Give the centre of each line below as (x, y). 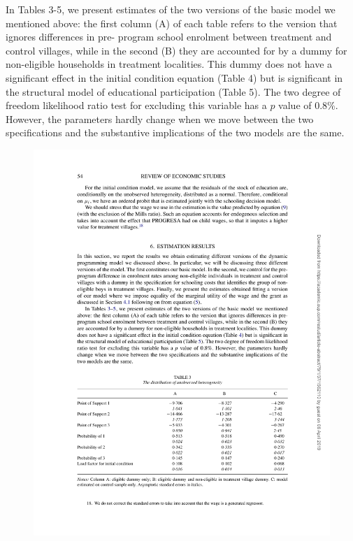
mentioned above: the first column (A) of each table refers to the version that (172, 23)
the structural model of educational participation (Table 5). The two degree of (173, 91)
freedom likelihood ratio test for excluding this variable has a (136, 105)
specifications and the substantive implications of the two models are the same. (175, 132)
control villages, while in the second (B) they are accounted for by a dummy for (176, 50)
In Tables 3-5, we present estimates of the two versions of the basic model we (171, 9)
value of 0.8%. (308, 105)
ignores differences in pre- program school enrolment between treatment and (169, 37)
